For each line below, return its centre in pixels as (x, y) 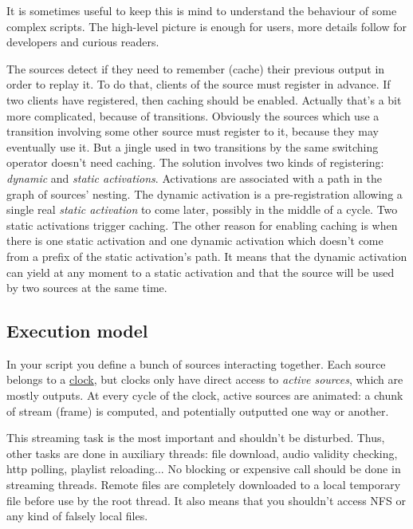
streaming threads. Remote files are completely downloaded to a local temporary (204, 485)
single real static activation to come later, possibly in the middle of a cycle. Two (202, 209)
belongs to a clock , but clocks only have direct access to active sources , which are (205, 379)
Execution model (77, 331)
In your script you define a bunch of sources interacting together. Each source (196, 363)
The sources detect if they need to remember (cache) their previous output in (196, 68)
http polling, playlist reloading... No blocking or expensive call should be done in (204, 469)
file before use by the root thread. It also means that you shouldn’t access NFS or (206, 500)
